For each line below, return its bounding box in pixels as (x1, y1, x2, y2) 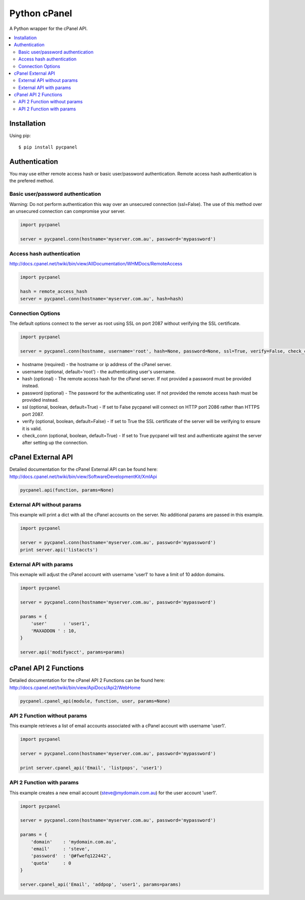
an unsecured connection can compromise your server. (9, 208, 126, 214)
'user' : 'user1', (30, 621, 90, 626)
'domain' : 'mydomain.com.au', (30, 839, 117, 845)
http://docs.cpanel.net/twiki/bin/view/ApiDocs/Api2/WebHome (9, 684, 141, 691)
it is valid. (22, 425, 42, 432)
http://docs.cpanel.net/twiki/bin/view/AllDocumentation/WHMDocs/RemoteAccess (9, 261, 182, 267)
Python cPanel (9, 8, 72, 19)
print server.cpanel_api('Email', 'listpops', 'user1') (20, 765, 163, 770)
